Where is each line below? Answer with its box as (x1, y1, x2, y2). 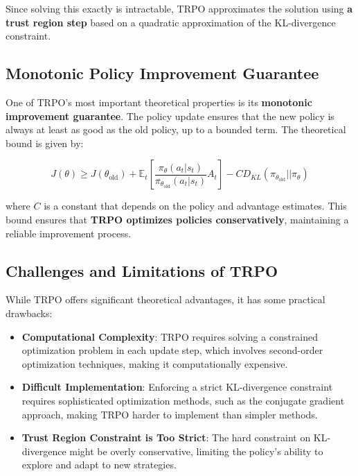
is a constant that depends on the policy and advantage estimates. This (44, 198, 347, 213)
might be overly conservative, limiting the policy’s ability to (69, 443, 323, 458)
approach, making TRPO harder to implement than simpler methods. (21, 407, 318, 421)
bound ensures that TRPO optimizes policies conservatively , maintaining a (6, 212, 349, 226)
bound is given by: (6, 135, 84, 150)
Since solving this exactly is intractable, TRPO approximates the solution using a (6, 1, 353, 15)
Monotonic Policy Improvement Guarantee (6, 62, 319, 84)
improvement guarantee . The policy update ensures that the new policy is (6, 108, 334, 123)
